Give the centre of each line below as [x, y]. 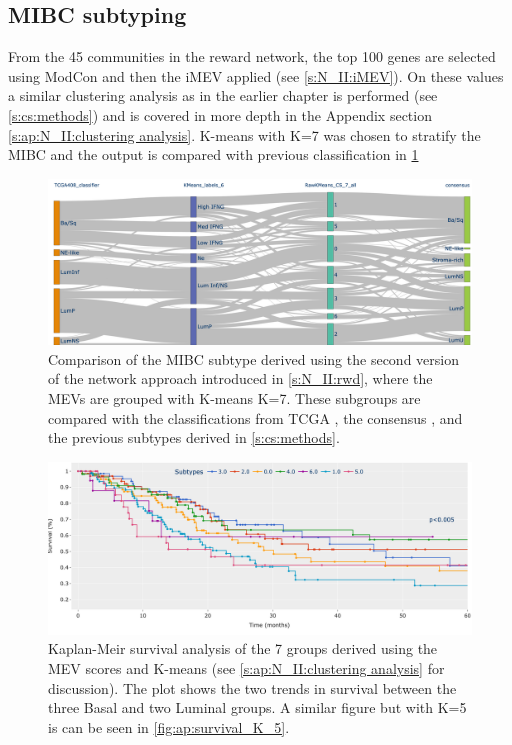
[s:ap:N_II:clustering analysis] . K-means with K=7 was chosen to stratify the [244, 134]
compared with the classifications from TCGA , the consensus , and [255, 417]
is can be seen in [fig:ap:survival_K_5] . [169, 726]
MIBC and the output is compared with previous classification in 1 [213, 154]
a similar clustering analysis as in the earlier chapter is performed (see [223, 95]
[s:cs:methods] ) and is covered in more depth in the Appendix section [220, 114]
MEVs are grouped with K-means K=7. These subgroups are [234, 398]
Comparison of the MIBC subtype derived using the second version [253, 358]
